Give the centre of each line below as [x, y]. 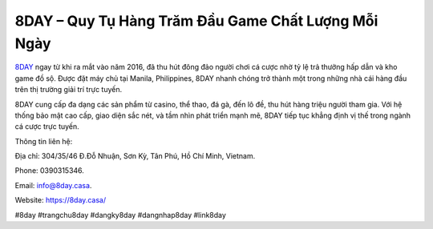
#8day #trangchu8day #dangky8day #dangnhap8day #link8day [120, 215]
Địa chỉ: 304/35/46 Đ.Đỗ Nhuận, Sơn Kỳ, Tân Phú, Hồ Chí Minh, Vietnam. [135, 156]
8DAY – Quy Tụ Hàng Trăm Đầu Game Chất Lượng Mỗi [196, 21]
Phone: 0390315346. [49, 171]
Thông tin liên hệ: [44, 141]
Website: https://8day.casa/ [61, 200]
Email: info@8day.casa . [53, 185]
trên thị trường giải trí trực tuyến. [69, 90]
